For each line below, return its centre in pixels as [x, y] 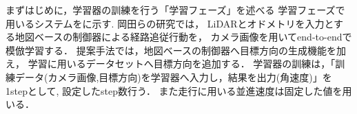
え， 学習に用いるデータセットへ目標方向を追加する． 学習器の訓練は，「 [171, 64]
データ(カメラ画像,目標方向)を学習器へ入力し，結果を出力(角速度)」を [173, 77]
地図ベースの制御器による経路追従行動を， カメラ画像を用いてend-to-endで [183, 37]
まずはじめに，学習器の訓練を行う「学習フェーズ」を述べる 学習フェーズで [175, 10]
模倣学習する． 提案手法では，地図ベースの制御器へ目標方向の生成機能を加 [176, 50]
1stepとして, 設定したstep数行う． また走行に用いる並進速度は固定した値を [174, 90]
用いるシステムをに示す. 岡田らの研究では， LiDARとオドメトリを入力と [170, 23]
